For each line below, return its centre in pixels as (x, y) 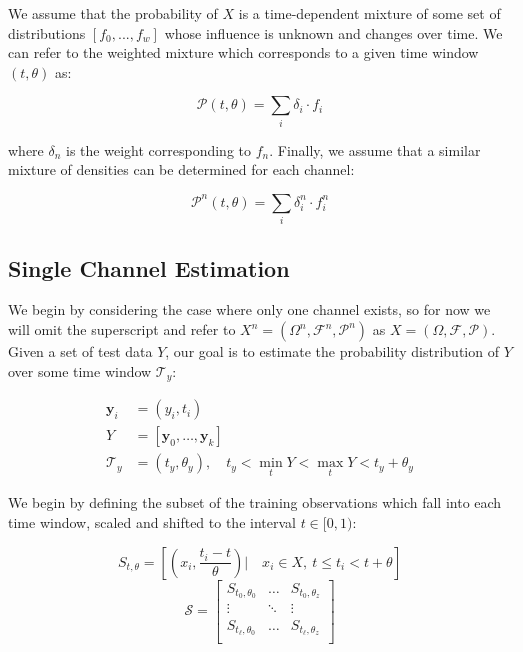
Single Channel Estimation (149, 267)
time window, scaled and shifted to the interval (152, 521)
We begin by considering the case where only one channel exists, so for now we (249, 309)
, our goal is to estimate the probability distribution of (332, 351)
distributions (47, 32)
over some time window (80, 370)
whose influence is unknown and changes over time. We (333, 32)
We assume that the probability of (113, 13)
